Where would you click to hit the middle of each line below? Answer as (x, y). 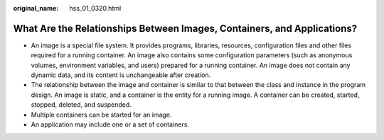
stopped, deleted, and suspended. (81, 105)
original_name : (36, 8)
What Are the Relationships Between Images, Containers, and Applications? (185, 28)
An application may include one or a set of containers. (110, 124)
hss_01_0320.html (95, 8)
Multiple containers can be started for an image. (101, 115)
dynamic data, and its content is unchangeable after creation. (121, 75)
